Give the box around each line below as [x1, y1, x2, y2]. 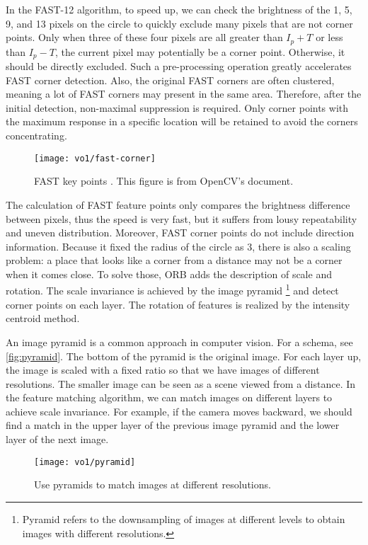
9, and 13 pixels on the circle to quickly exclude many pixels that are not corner [6, 16, 353, 30]
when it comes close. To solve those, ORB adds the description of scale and [6, 266, 332, 281]
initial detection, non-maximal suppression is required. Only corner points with [6, 100, 349, 115]
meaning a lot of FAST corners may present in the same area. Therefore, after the [6, 86, 362, 101]
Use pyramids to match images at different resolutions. [34, 477, 271, 492]
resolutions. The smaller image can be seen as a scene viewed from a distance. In [6, 376, 356, 391]
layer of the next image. [6, 432, 109, 447]
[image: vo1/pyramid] [34, 457, 136, 467]
